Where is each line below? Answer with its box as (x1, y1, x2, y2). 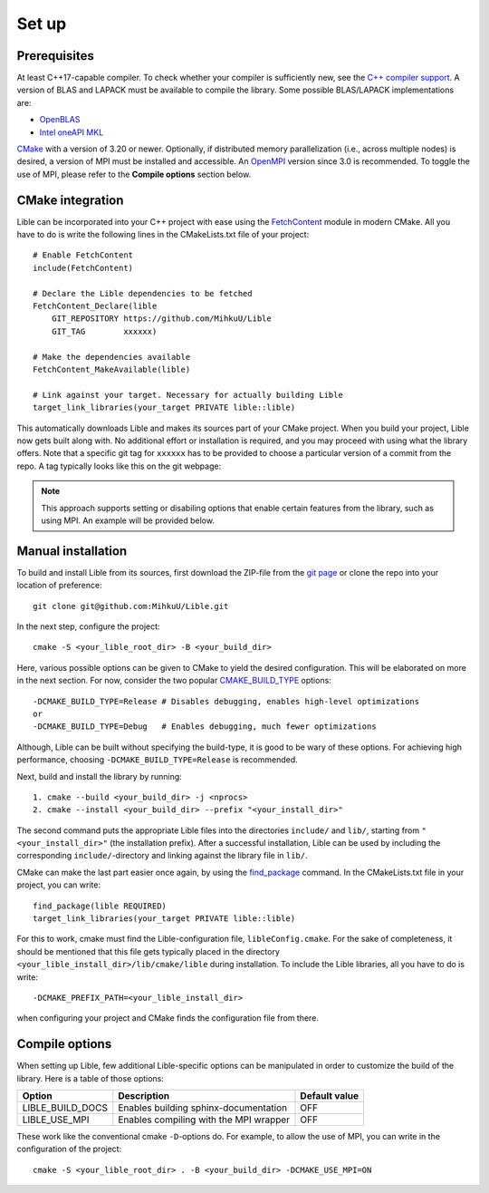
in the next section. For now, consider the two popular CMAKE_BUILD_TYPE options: (16, 675, 332, 686)
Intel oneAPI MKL (39, 127, 104, 138)
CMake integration (16, 192, 124, 208)
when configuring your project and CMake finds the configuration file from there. (16, 1013, 319, 1023)
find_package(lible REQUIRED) (33, 900, 168, 911)
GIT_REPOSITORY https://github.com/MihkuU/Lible (51, 314, 272, 324)
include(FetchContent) (33, 263, 134, 273)
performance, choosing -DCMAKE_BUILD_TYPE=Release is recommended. (16, 754, 298, 765)
